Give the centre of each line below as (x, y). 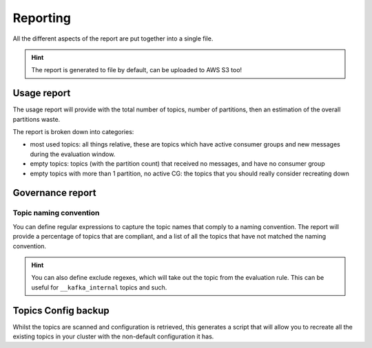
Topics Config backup (61, 311)
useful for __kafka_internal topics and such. (99, 287)
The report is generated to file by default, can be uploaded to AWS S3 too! (137, 70)
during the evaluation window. (73, 154)
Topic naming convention (56, 213)
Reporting (42, 18)
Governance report (54, 193)
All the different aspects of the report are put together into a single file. (113, 39)
